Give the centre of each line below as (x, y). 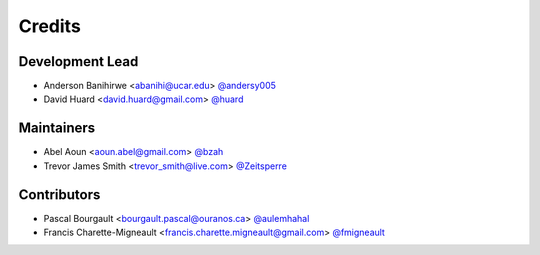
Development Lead (78, 61)
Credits (50, 26)
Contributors (59, 194)
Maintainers (57, 128)
